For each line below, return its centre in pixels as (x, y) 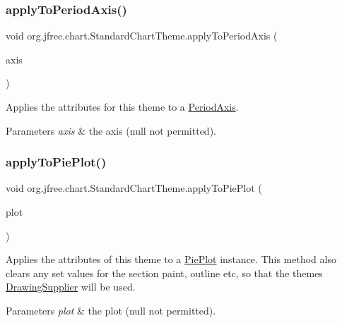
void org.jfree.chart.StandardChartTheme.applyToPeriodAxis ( (142, 36)
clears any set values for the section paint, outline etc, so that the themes (164, 273)
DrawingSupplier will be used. (71, 287)
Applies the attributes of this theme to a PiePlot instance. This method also (171, 259)
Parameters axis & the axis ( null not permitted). (111, 130)
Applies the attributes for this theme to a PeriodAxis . (122, 106)
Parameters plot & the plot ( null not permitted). (111, 310)
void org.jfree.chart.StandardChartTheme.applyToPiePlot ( (134, 188)
